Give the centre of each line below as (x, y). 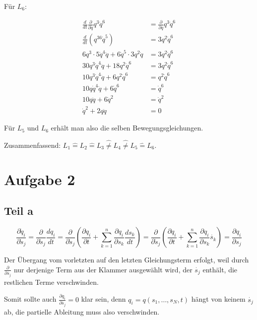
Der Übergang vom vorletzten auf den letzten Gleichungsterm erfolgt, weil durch (127, 260)
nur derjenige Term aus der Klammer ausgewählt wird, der (103, 269)
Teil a (19, 211)
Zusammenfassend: (32, 145)
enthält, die (220, 269)
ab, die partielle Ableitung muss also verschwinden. (82, 311)
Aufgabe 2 (40, 179)
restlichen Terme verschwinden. (51, 282)
